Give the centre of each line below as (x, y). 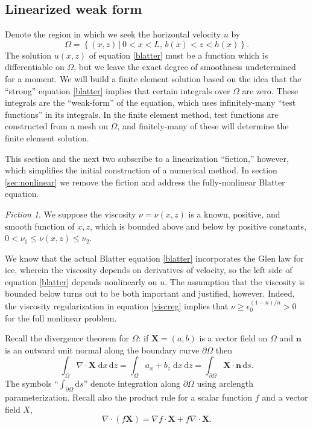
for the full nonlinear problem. (61, 318)
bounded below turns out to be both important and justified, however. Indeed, (150, 293)
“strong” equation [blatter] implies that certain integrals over (118, 90)
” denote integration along (132, 383)
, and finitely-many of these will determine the (203, 126)
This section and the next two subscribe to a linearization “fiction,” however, (147, 158)
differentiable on (35, 67)
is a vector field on (233, 338)
